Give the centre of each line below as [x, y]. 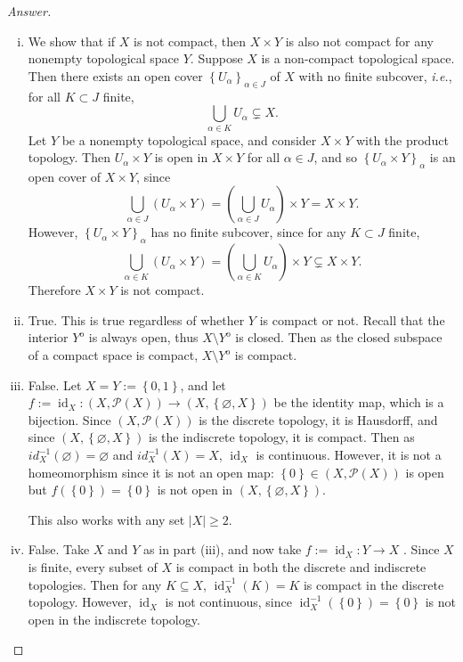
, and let [203, 384]
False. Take [59, 549]
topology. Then [69, 157]
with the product [402, 139]
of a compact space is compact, [113, 355]
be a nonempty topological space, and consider [189, 139]
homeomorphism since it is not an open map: [151, 472]
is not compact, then [190, 41]
